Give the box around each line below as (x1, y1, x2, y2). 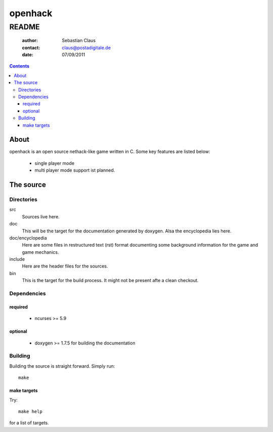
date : (22, 51, 33, 58)
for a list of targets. (9, 420, 49, 426)
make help (18, 408, 42, 414)
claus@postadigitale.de (62, 45, 111, 51)
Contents (9, 63, 30, 69)
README (9, 22, 40, 31)
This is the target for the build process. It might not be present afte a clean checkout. (22, 278, 199, 284)
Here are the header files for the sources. (22, 263, 108, 269)
